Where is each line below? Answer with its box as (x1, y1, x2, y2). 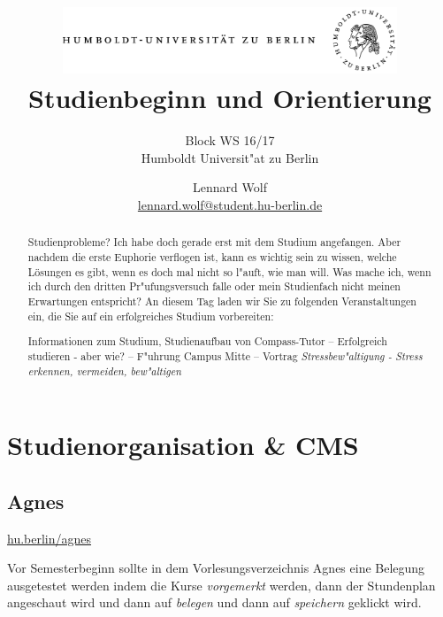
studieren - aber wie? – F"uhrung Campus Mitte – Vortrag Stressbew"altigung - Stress (27, 348, 423, 363)
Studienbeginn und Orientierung (28, 80, 432, 116)
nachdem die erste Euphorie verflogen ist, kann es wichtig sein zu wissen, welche (27, 250, 397, 265)
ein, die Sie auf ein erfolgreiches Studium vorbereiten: (27, 308, 274, 323)
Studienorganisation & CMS (7, 427, 359, 463)
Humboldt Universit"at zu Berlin (141, 148, 319, 166)
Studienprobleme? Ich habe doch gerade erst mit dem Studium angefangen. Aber (27, 235, 401, 250)
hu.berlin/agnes (7, 528, 92, 547)
